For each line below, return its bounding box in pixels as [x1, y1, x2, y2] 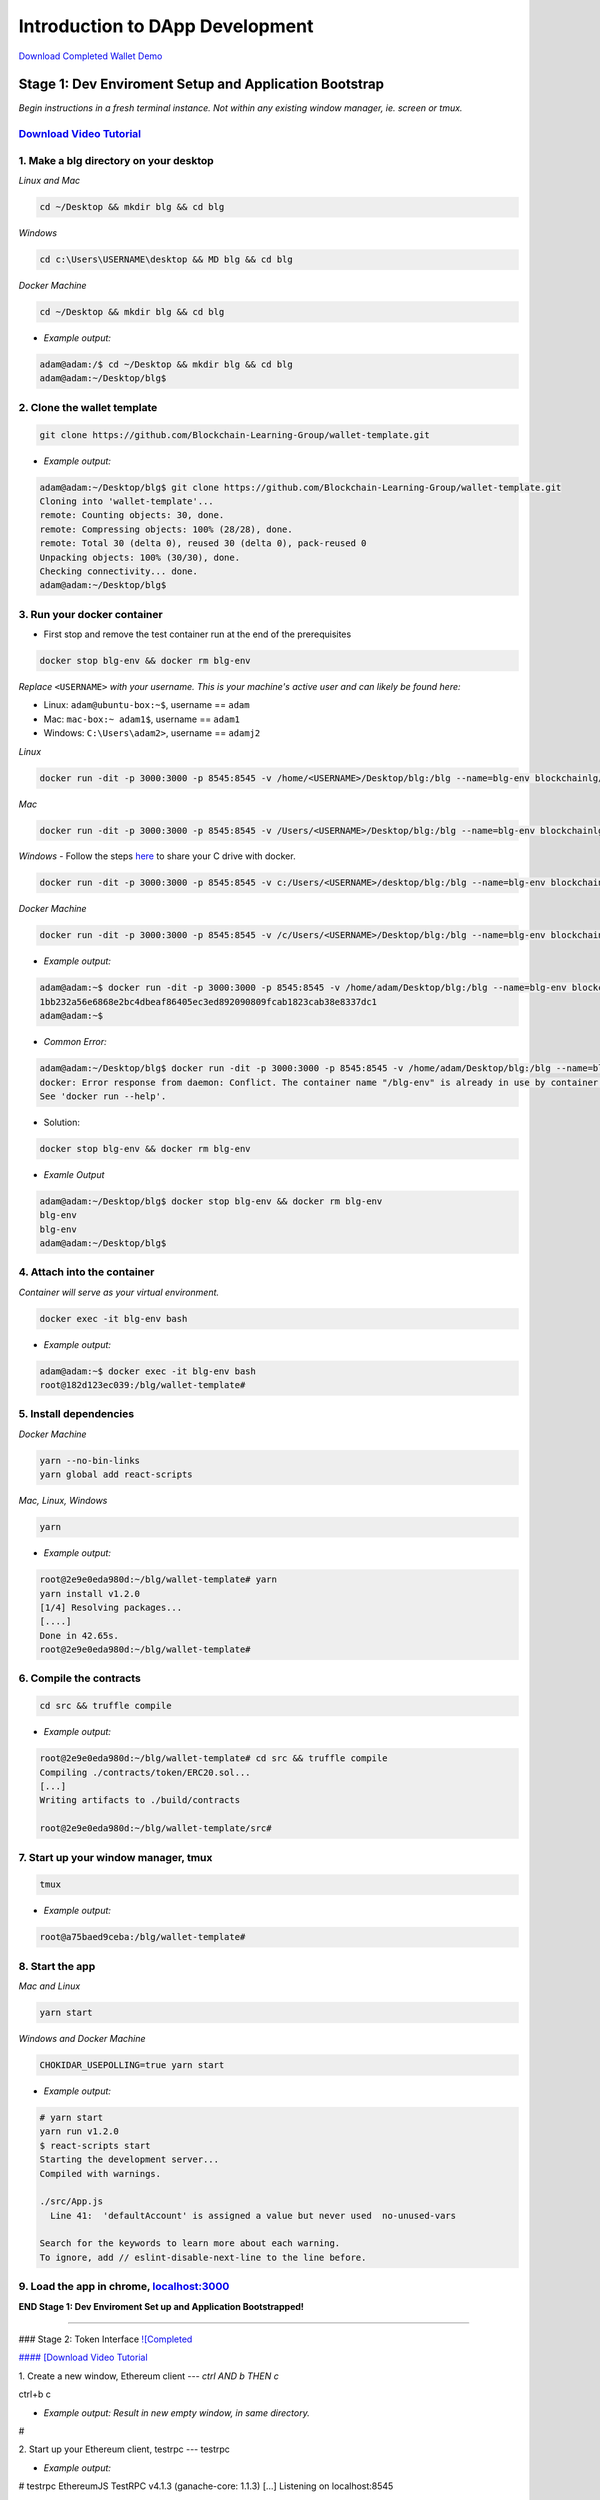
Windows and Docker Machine [18, 2033, 146, 2044]
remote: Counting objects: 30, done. [39, 510, 225, 521]
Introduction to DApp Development [18, 15, 314, 37]
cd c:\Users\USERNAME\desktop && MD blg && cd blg [39, 254, 294, 265]
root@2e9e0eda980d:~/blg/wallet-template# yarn [39, 1574, 277, 1585]
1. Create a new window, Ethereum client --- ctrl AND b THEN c [18, 2370, 279, 2382]
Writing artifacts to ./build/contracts [39, 1795, 240, 1806]
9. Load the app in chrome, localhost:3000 [18, 2280, 230, 2294]
